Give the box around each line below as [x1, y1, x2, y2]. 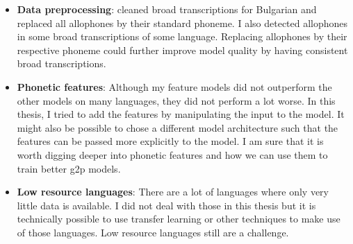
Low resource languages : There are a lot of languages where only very [17, 184, 329, 199]
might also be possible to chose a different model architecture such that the [17, 120, 338, 134]
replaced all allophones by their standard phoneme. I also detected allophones [17, 15, 348, 30]
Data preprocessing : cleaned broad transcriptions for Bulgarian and [17, 2, 317, 16]
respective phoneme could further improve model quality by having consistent [17, 42, 348, 57]
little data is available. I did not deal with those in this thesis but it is [17, 198, 316, 212]
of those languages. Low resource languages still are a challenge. [17, 225, 289, 239]
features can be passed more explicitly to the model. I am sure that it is [17, 134, 324, 148]
